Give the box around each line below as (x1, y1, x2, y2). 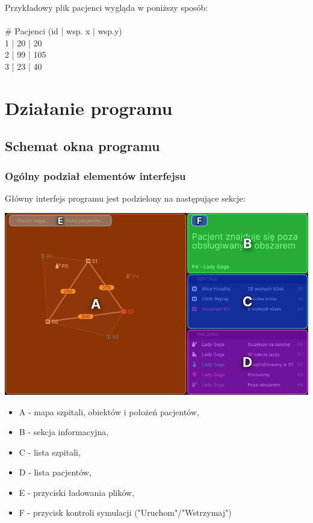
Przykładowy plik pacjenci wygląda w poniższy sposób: (5, 1, 208, 13)
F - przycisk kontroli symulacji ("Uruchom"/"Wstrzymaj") (19, 506, 232, 519)
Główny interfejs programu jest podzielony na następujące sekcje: (5, 191, 246, 204)
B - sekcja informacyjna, (19, 426, 109, 438)
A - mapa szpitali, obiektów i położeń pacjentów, (19, 405, 199, 418)
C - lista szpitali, (19, 445, 81, 458)
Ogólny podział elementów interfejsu (5, 168, 186, 183)
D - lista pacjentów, (19, 466, 91, 478)
